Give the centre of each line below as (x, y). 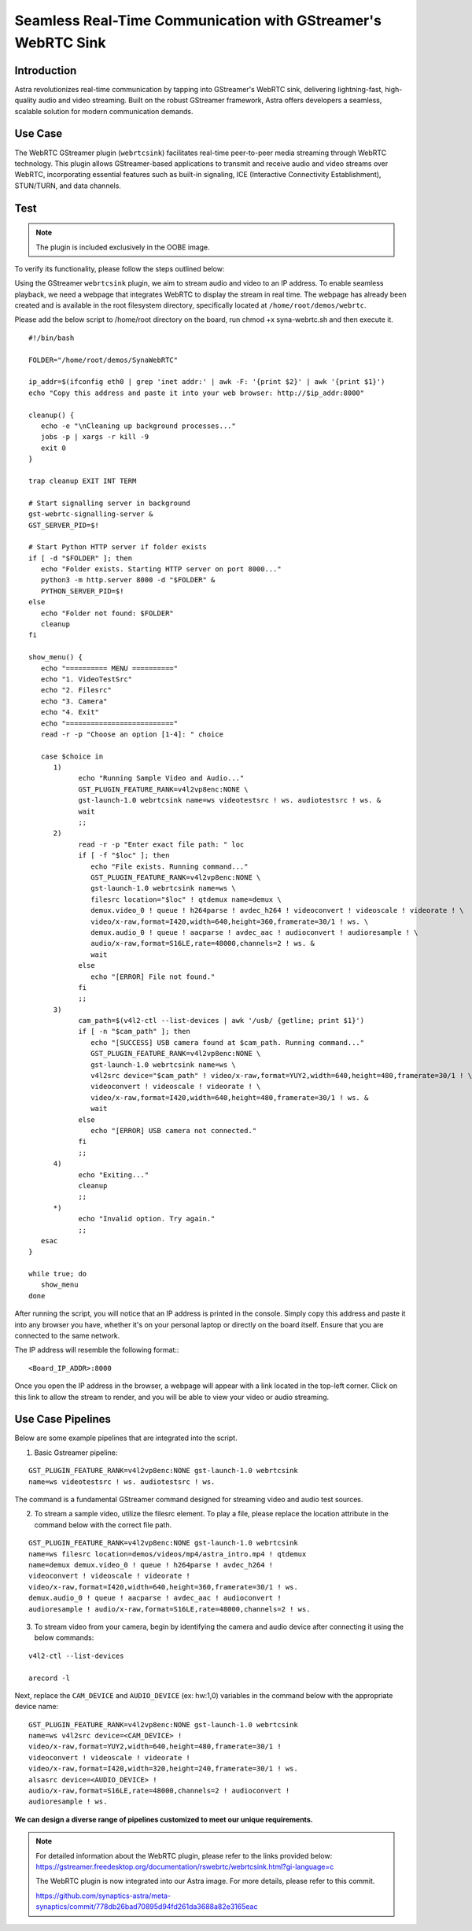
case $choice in (72, 756)
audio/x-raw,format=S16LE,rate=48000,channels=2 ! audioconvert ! (159, 1791)
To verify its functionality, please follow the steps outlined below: (120, 268)
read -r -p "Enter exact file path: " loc (161, 844)
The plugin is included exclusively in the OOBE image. (123, 247)
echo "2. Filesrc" (76, 690)
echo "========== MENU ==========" (109, 668)
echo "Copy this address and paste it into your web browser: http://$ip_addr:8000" (197, 393)
